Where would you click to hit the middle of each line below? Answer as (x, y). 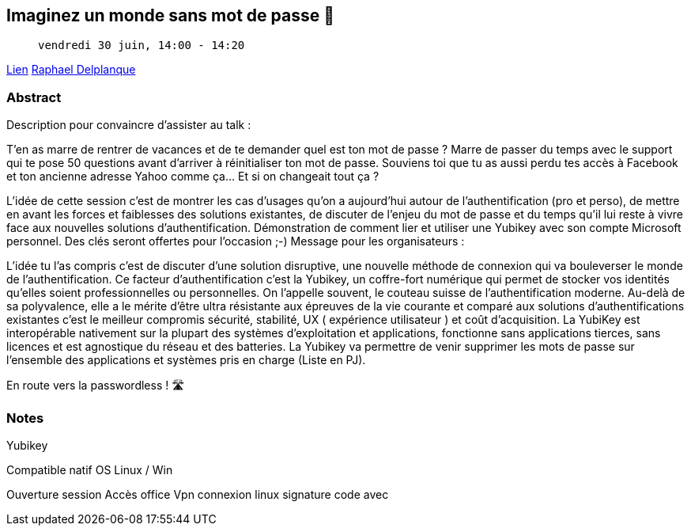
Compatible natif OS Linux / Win (90, 469)
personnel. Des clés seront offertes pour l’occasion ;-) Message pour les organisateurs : (236, 241)
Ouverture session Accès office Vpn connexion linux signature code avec (198, 494)
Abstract (34, 97)
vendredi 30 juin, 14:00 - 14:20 (142, 46)
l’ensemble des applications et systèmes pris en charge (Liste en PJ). (186, 360)
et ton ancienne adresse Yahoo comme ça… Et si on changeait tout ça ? (193, 177)
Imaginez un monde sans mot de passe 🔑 (170, 15)
